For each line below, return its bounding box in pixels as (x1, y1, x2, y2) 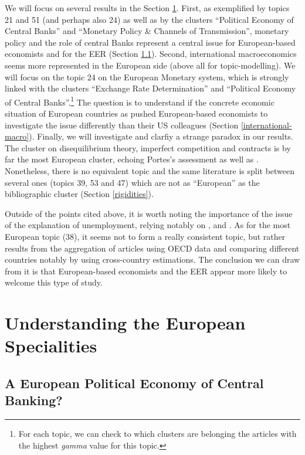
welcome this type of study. (5, 276, 103, 288)
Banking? (5, 391, 63, 409)
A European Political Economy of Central (5, 373, 264, 392)
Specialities (5, 334, 97, 358)
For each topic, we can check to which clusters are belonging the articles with (18, 427, 297, 440)
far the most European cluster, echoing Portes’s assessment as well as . (5, 153, 259, 165)
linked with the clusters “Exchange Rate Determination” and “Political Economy (5, 82, 296, 94)
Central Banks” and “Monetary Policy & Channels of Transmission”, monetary (5, 25, 289, 37)
